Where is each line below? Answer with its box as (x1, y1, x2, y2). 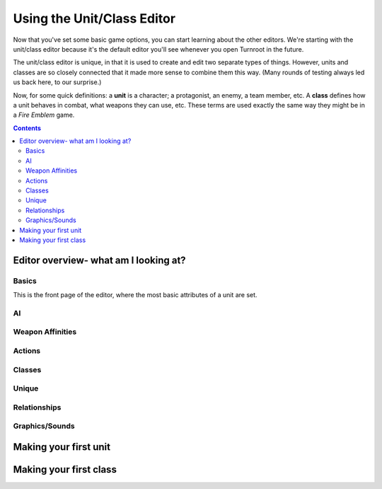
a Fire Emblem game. (13, 110, 75, 120)
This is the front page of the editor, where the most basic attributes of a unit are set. (13, 291, 257, 299)
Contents (13, 124, 42, 132)
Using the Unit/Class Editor (13, 11, 176, 26)
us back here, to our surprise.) (13, 78, 102, 86)
